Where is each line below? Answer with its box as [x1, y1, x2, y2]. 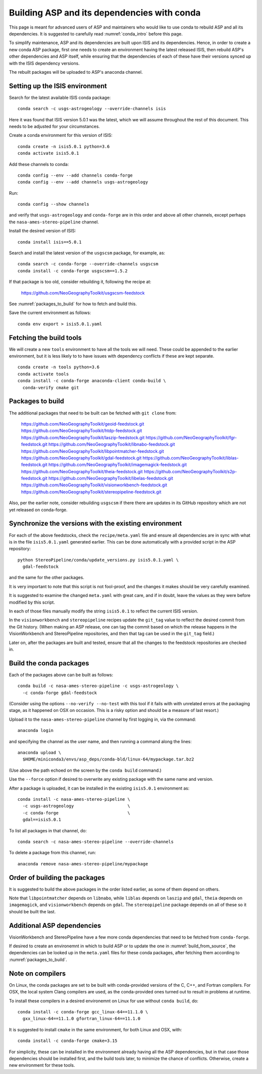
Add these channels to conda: [9, 161, 69, 167]
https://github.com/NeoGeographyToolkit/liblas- [142, 455, 239, 461]
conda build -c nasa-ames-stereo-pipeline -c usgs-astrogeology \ [17, 683, 179, 689]
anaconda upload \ [17, 750, 62, 756]
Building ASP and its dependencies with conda [9, 7, 201, 18]
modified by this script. [9, 599, 55, 605]
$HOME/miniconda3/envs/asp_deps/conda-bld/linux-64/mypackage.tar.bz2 [22, 757, 194, 762]
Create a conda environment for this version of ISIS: [9, 132, 113, 138]
